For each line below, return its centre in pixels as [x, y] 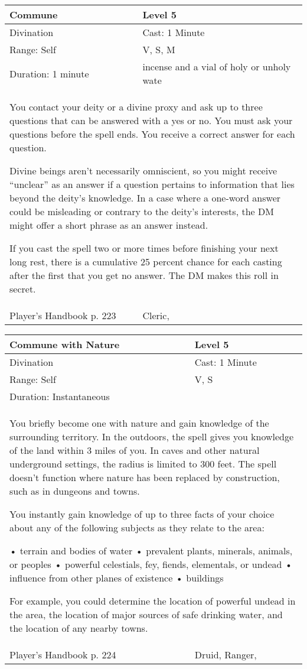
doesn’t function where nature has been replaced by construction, [145, 477]
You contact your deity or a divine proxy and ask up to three [136, 107]
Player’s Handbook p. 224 [63, 655]
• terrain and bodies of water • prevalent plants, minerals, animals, [151, 551]
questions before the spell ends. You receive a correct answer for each [152, 134]
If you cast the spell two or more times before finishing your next [144, 248]
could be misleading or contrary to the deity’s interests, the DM [142, 211]
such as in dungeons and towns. [75, 491]
